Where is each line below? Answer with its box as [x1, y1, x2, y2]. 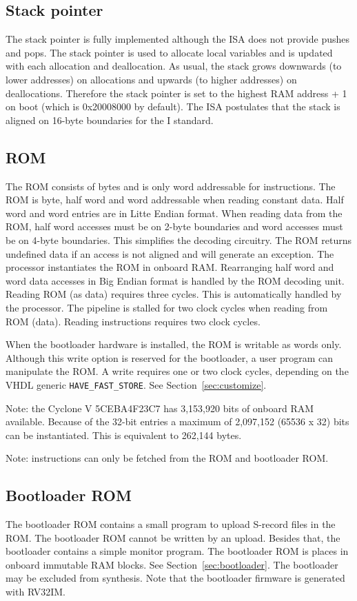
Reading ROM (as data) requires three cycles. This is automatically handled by [6, 287, 342, 301]
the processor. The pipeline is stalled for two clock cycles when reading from [6, 300, 328, 314]
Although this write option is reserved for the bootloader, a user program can [6, 350, 334, 365]
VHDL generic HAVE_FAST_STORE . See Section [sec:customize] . [6, 377, 267, 391]
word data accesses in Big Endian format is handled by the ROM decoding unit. [6, 273, 345, 287]
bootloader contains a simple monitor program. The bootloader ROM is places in [6, 544, 349, 558]
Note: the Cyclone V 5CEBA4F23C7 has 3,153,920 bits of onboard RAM [6, 400, 314, 415]
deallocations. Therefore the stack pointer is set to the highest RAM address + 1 [6, 85, 347, 100]
